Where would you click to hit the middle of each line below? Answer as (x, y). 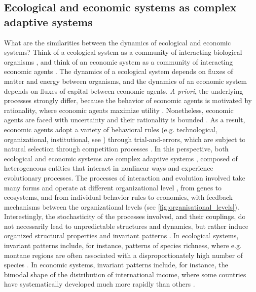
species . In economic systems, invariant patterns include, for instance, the (116, 265)
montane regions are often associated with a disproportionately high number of (123, 255)
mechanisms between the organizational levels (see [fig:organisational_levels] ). (122, 206)
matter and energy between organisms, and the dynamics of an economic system (126, 81)
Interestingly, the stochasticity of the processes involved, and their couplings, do (125, 216)
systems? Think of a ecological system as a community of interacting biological (123, 52)
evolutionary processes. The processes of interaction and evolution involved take (125, 177)
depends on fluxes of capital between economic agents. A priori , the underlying (124, 91)
